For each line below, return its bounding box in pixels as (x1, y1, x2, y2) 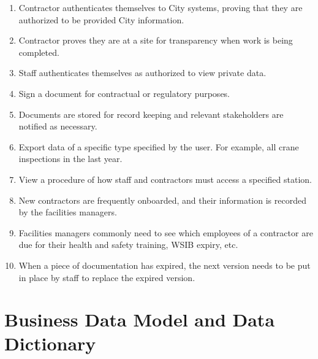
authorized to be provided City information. (18, 13, 184, 26)
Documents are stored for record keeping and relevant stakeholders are (18, 107, 284, 120)
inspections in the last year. (18, 152, 123, 165)
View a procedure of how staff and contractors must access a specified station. (18, 172, 312, 185)
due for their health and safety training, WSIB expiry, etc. (18, 238, 238, 251)
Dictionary (4, 331, 96, 356)
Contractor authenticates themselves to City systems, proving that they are (18, 1, 303, 14)
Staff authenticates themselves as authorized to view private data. (18, 66, 267, 79)
